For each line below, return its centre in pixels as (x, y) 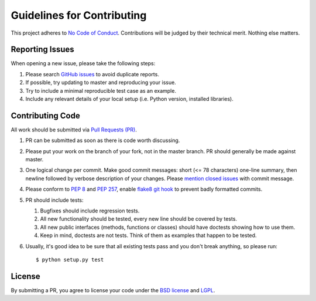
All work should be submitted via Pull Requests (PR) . (74, 130)
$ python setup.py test (70, 260)
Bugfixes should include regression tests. (90, 211)
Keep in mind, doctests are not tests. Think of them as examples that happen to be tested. (148, 235)
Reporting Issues (42, 50)
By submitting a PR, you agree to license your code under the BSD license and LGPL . (113, 290)
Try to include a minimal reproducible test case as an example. (101, 90)
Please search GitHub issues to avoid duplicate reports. (92, 74)
